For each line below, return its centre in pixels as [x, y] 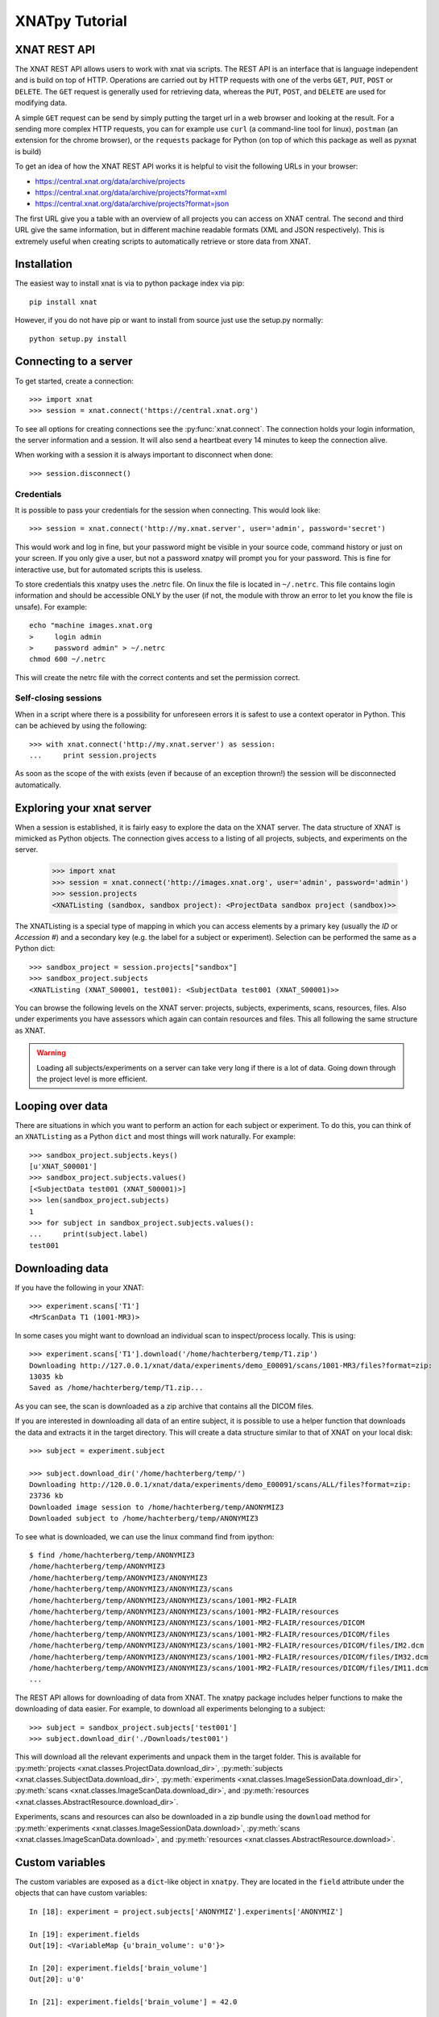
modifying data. [41, 103]
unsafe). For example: [51, 607]
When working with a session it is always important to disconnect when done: [144, 455]
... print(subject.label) [89, 1234]
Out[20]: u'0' [57, 1979]
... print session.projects [93, 756]
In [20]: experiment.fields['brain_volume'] [119, 1968]
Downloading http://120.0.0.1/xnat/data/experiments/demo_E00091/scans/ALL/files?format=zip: [220, 1485]
